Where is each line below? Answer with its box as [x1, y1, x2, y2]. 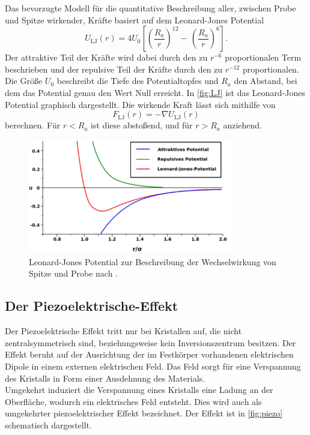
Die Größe [5, 74, 43, 87]
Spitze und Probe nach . [29, 267, 118, 280]
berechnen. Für [5, 119, 61, 131]
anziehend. [223, 119, 263, 131]
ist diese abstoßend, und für [91, 119, 193, 131]
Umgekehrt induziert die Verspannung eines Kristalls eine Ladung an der [5, 383, 273, 396]
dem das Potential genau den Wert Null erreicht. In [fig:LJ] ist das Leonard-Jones [5, 86, 306, 98]
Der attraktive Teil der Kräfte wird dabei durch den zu [5, 51, 208, 64]
